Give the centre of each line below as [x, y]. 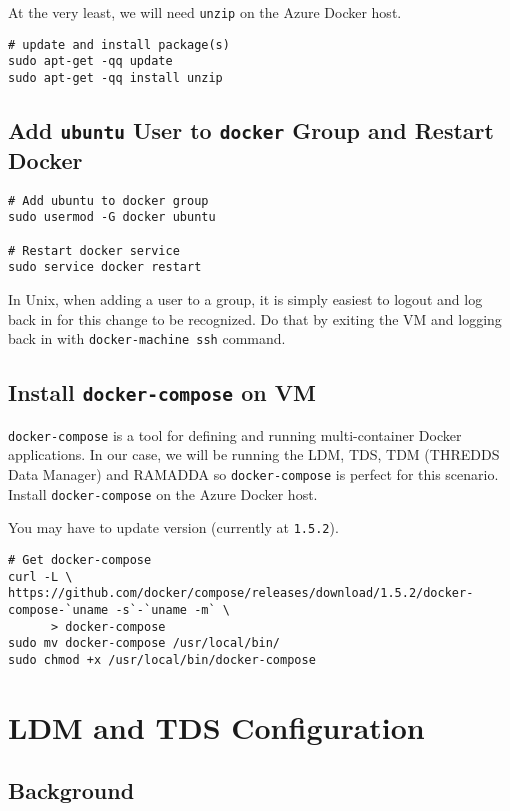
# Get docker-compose [80, 559]
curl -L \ [40, 576]
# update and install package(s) [119, 44]
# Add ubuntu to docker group [108, 200]
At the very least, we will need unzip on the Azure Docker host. [205, 12]
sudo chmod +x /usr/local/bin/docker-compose [162, 659]
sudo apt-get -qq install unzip [115, 77]
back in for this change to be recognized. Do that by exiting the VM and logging [255, 318]
